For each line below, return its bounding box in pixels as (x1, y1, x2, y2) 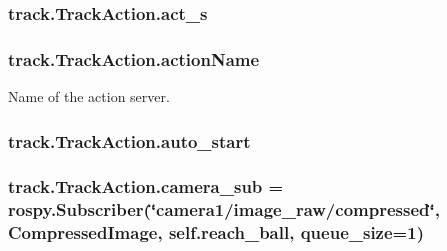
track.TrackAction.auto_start (8, 128, 251, 153)
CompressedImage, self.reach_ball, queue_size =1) (8, 220, 424, 245)
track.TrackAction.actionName (8, 46, 260, 71)
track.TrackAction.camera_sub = (8, 174, 284, 199)
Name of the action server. (8, 86, 170, 107)
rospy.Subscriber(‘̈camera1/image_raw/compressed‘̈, (8, 197, 440, 222)
